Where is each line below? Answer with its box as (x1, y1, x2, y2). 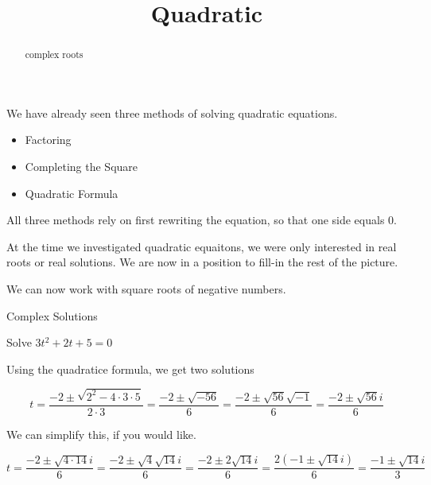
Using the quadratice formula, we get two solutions (6, 360, 254, 377)
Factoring (25, 131, 72, 148)
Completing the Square (25, 158, 138, 175)
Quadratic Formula (25, 184, 118, 201)
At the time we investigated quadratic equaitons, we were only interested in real (6, 238, 397, 254)
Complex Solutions (6, 307, 98, 324)
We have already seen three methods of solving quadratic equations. (6, 104, 338, 121)
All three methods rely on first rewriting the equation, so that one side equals (6, 211, 385, 228)
